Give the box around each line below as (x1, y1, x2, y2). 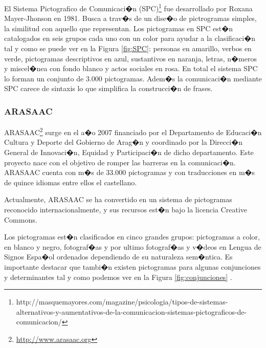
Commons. (4, 214, 37, 225)
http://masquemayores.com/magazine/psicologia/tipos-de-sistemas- (16, 296, 228, 307)
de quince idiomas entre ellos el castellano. (4, 177, 137, 187)
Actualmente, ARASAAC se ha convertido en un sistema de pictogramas (4, 194, 232, 205)
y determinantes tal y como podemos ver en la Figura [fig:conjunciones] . (4, 271, 232, 282)
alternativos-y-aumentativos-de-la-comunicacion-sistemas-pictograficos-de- (16, 306, 247, 317)
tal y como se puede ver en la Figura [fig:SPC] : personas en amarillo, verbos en (4, 43, 252, 54)
